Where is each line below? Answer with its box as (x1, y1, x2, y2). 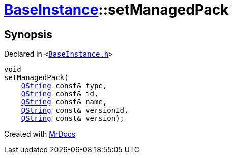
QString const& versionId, (21, 106, 129, 115)
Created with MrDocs (4, 129, 76, 139)
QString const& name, (21, 98, 107, 107)
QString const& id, (21, 90, 99, 98)
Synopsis (4, 28, 52, 41)
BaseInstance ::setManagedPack (4, 1, 229, 18)
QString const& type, (21, 82, 107, 90)
